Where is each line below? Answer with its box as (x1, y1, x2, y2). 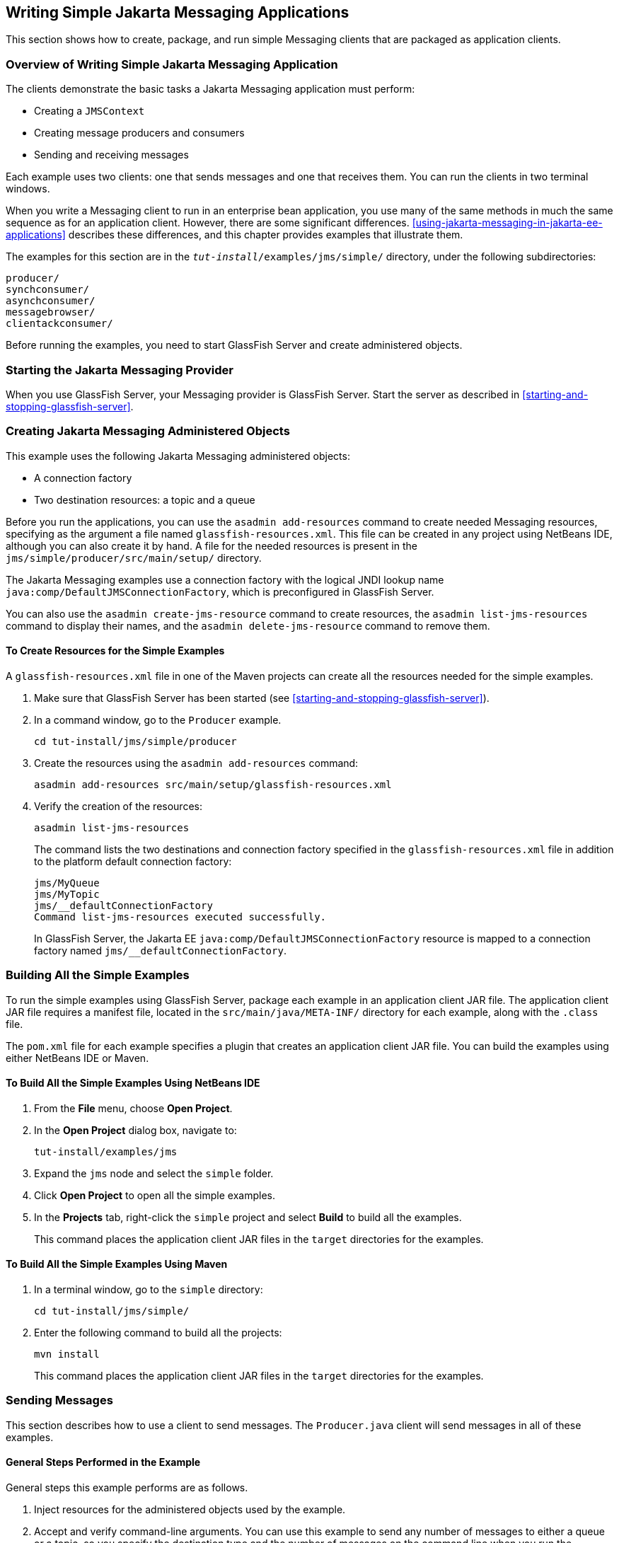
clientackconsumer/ (6, 318, 113, 330)
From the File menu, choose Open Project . (34, 1102, 233, 1114)
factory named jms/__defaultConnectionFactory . (34, 944, 287, 957)
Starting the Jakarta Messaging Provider (6, 362, 233, 377)
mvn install (34, 1348, 100, 1360)
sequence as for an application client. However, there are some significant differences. (6, 216, 410, 229)
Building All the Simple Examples (6, 968, 190, 983)
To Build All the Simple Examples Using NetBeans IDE (6, 1077, 260, 1090)
